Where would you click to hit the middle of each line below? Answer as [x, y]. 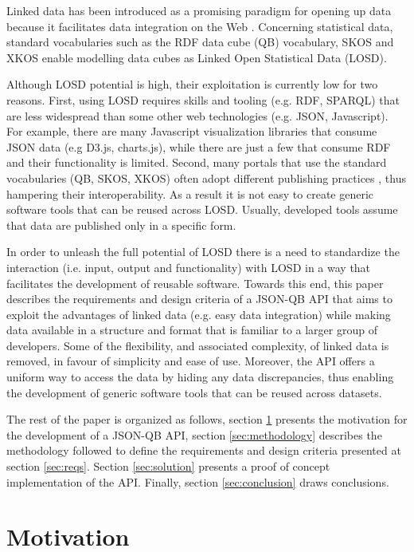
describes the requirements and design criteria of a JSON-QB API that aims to [199, 299]
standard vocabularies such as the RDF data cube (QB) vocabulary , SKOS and [200, 42]
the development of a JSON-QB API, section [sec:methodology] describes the [194, 434]
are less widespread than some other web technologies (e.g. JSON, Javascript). [197, 115]
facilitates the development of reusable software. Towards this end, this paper [195, 283]
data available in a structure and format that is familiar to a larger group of [192, 330]
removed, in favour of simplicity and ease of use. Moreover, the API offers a [191, 361]
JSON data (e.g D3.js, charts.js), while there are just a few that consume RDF [199, 146]
